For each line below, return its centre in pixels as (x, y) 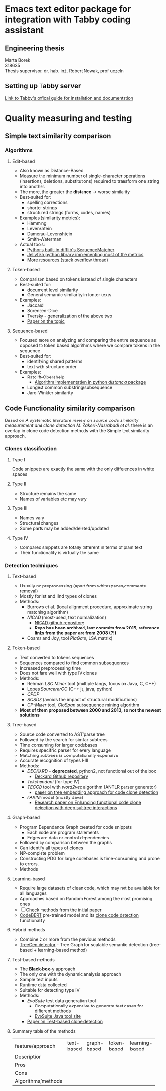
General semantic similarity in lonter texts (69, 294)
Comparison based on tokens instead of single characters (79, 279)
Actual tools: (32, 244)
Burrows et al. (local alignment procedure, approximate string (89, 607)
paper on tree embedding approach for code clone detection (96, 792)
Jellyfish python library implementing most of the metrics (85, 254)
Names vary (32, 518)
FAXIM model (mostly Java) (55, 797)
